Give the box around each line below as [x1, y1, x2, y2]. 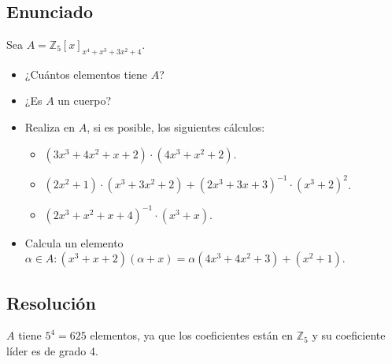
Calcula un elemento [24, 234, 124, 251]
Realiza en [24, 118, 75, 135]
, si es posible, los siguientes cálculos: [87, 118, 265, 135]
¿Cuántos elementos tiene [24, 65, 148, 82]
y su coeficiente [312, 327, 386, 344]
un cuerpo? [57, 92, 112, 109]
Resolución [6, 290, 96, 314]
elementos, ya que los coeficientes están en [90, 327, 294, 344]
